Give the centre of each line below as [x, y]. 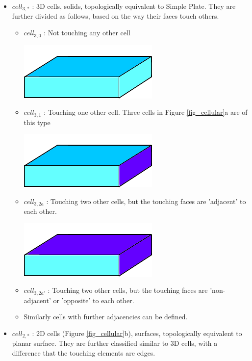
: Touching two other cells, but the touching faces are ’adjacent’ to [146, 201]
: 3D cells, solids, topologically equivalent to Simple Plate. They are [134, 6]
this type [37, 122]
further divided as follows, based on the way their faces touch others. [115, 16]
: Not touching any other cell [87, 33]
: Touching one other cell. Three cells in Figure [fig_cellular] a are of [146, 112]
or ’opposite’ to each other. [94, 300]
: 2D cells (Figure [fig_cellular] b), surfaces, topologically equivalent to [137, 333]
